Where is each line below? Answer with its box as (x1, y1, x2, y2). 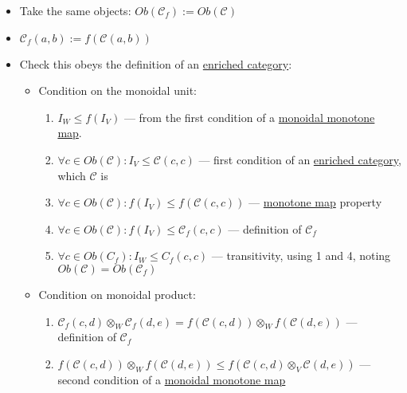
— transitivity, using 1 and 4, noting (211, 247, 391, 264)
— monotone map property (249, 194, 382, 210)
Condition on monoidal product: (38, 285, 196, 302)
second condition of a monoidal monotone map (57, 371, 286, 387)
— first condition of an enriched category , (198, 151, 401, 167)
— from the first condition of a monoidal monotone (123, 108, 375, 125)
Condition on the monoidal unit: (38, 82, 197, 99)
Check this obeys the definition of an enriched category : (19, 55, 292, 72)
